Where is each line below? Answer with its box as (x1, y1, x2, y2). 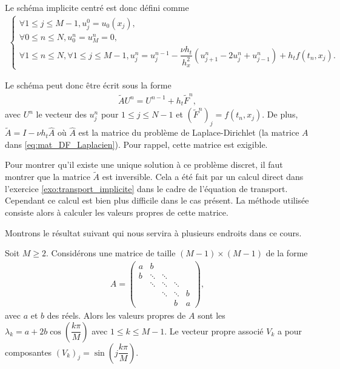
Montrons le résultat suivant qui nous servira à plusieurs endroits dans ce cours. (5, 226, 302, 239)
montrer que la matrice (5, 170, 90, 183)
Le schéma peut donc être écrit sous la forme (5, 79, 172, 91)
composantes (5, 345, 52, 358)
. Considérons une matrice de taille (46, 247, 176, 259)
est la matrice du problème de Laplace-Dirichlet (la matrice (78, 126, 299, 139)
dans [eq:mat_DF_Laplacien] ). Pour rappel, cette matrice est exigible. (5, 138, 268, 150)
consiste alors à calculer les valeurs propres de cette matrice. (5, 206, 228, 219)
